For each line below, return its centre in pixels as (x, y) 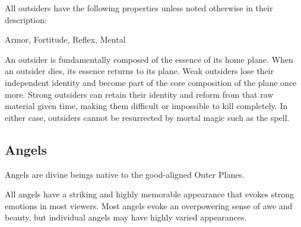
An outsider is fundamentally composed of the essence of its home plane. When (149, 59)
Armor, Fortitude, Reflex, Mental (65, 39)
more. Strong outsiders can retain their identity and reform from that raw (139, 94)
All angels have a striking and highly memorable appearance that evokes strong (149, 194)
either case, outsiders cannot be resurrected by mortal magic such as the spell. (147, 117)
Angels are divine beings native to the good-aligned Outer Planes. (125, 174)
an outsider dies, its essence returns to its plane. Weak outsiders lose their (140, 71)
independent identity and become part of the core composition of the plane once (151, 82)
